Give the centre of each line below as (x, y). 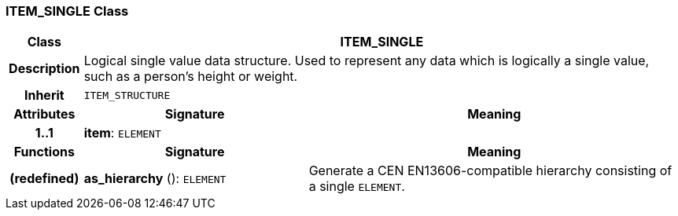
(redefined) (44, 179)
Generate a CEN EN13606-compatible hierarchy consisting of (490, 171)
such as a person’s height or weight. (191, 77)
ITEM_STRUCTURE (127, 95)
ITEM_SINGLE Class (67, 11)
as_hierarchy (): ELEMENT (155, 179)
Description (44, 69)
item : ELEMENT (122, 133)
